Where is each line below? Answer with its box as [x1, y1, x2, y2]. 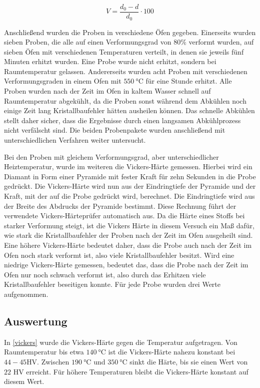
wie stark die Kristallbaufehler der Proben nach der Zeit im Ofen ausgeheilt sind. [4, 230, 253, 240]
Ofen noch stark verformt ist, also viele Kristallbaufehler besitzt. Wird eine [4, 249, 234, 260]
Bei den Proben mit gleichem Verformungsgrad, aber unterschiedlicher [4, 151, 219, 162]
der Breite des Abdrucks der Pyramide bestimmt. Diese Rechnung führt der [4, 200, 236, 211]
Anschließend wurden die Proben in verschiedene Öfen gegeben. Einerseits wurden [4, 27, 256, 37]
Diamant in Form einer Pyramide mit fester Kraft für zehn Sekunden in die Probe [4, 171, 256, 181]
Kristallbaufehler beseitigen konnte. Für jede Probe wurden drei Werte [4, 279, 221, 289]
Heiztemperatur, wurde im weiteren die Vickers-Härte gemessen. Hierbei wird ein [4, 161, 252, 172]
